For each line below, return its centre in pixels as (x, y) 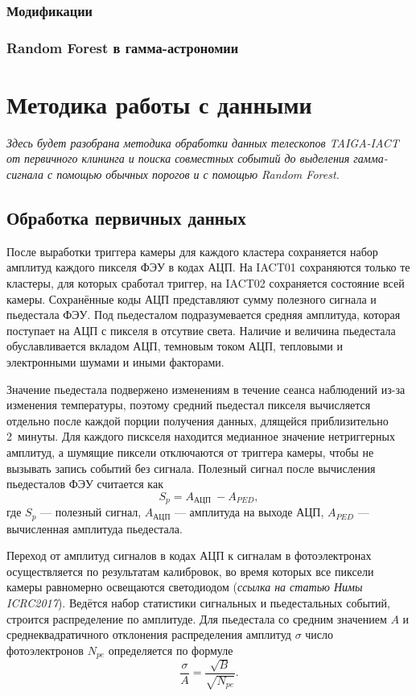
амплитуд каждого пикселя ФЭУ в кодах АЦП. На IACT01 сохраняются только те (208, 267)
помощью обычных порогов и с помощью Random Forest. (198, 174)
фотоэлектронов (45, 650)
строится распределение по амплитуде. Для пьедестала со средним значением (197, 618)
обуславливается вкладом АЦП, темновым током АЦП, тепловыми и (175, 346)
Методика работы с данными (159, 104)
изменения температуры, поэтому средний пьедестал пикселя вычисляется (189, 405)
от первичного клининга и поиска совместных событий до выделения (178, 158)
